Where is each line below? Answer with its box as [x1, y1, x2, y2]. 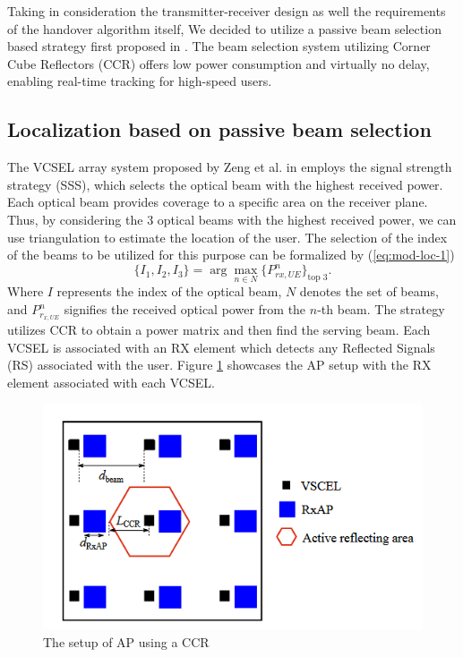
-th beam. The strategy [317, 300, 445, 319]
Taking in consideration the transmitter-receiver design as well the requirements [7, 2, 446, 20]
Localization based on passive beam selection [7, 115, 432, 143]
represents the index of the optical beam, [56, 282, 282, 301]
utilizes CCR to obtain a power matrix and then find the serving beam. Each [7, 320, 431, 338]
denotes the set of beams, [299, 282, 439, 301]
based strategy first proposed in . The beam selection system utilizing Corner [7, 37, 431, 55]
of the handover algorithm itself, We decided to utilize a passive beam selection [7, 19, 442, 38]
